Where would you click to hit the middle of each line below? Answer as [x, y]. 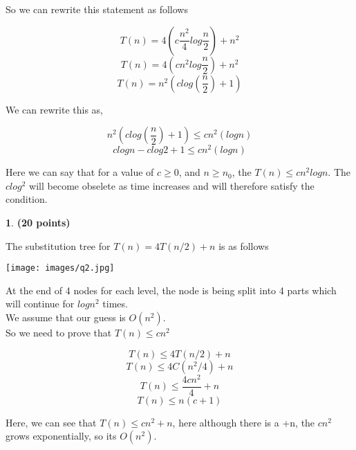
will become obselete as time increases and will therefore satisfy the [172, 185]
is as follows [244, 245]
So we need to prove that [59, 333]
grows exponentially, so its [61, 436]
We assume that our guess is [66, 317]
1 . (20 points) [38, 223]
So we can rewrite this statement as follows [97, 9]
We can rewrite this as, [54, 109]
